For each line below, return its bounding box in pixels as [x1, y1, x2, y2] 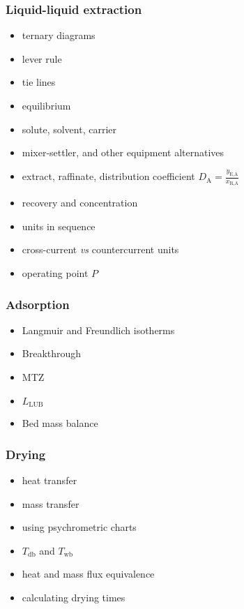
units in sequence [22, 218, 96, 233]
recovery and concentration [22, 195, 138, 210]
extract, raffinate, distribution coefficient [22, 169, 195, 183]
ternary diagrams [22, 28, 96, 43]
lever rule [22, 51, 62, 66]
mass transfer [22, 496, 79, 511]
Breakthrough [22, 346, 82, 361]
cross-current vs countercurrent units [22, 242, 179, 257]
